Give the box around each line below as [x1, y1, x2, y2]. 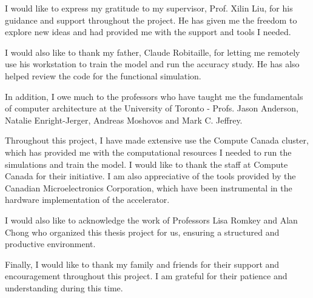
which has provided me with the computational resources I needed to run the [5, 145, 292, 158]
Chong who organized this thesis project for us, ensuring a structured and [5, 225, 280, 238]
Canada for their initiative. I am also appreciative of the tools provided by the [5, 170, 296, 182]
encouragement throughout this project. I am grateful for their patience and [5, 270, 288, 282]
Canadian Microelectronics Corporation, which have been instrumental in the [5, 181, 292, 194]
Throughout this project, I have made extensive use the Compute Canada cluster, [5, 134, 309, 147]
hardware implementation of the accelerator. [5, 193, 170, 206]
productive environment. [5, 237, 96, 250]
